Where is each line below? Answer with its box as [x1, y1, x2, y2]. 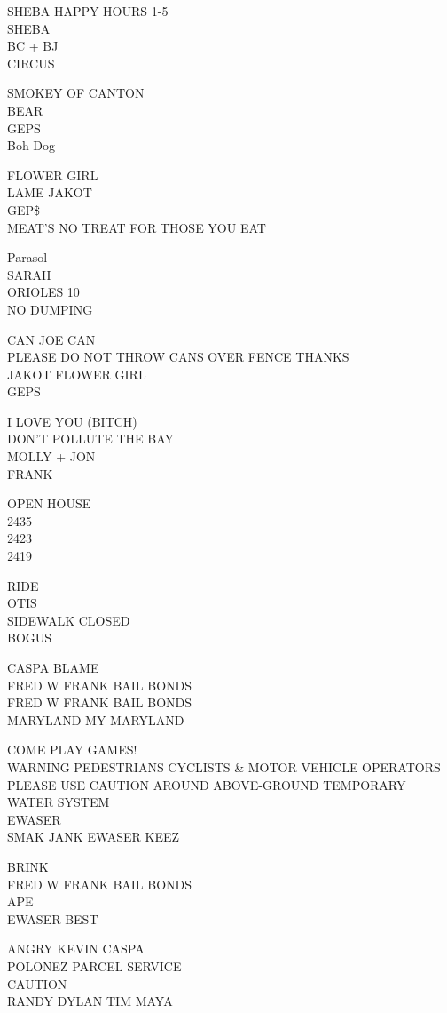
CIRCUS [7, 53, 55, 72]
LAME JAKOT [7, 183, 92, 202]
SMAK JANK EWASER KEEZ [7, 827, 180, 846]
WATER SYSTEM [7, 793, 110, 811]
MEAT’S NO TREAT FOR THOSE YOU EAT [7, 218, 266, 236]
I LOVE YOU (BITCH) [7, 411, 137, 430]
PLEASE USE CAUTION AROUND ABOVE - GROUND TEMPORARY [7, 775, 406, 794]
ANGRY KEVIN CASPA [7, 939, 145, 958]
